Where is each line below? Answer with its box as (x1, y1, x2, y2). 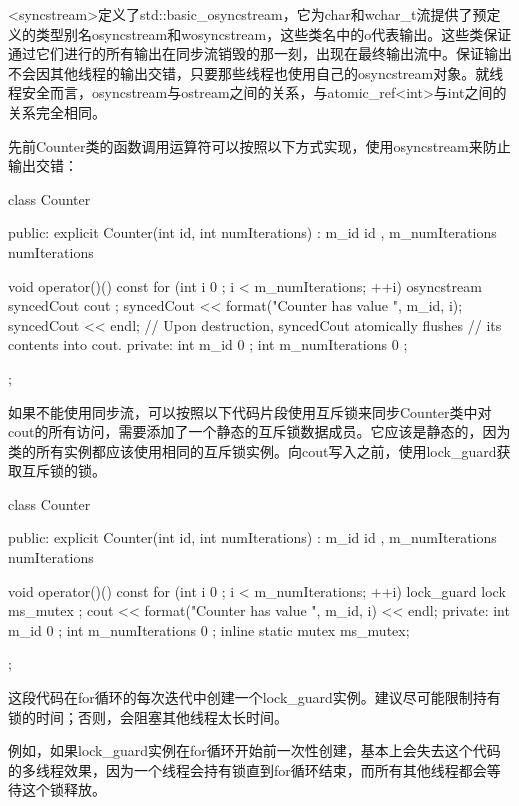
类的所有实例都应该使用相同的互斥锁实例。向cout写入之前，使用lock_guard (8, 440, 497, 461)
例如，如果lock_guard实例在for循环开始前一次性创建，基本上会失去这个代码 (8, 740, 501, 761)
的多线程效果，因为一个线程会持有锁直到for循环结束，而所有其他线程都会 (8, 759, 487, 780)
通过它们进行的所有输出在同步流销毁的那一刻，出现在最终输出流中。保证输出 (8, 43, 512, 64)
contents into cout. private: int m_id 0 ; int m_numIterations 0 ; (8, 334, 408, 355)
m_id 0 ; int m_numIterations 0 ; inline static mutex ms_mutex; (8, 619, 410, 640)
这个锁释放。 (21, 779, 106, 800)
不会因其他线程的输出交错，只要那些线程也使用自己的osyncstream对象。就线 (8, 62, 504, 83)
